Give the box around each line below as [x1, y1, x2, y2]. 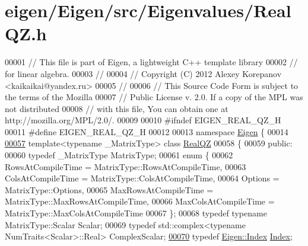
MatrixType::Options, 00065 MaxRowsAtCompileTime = [5, 183, 214, 196]
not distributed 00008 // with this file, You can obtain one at [5, 102, 228, 114]
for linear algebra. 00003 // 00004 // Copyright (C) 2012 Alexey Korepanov [5, 67, 282, 79]
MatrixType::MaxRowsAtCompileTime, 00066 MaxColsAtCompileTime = [5, 195, 275, 207]
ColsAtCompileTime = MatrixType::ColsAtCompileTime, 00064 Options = [5, 172, 280, 184]
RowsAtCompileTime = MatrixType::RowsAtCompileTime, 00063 [5, 160, 246, 172]
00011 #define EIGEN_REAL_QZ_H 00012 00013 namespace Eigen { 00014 [5, 125, 288, 138]
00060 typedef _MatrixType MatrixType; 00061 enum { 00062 [5, 149, 233, 161]
